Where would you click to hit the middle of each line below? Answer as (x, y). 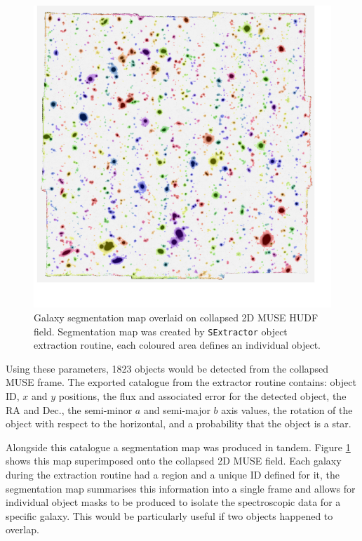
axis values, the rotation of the (287, 409)
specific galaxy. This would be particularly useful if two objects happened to (169, 515)
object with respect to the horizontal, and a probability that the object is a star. (179, 423)
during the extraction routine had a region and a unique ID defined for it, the (173, 474)
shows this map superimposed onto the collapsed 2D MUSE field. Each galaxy (174, 461)
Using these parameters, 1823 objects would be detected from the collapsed (167, 368)
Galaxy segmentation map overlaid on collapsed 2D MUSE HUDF (176, 317)
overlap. (22, 529)
